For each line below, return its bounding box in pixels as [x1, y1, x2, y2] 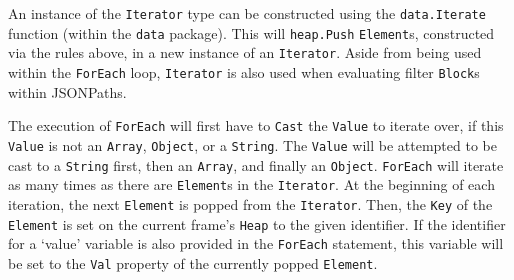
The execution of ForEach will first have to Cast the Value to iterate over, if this [8, 115, 504, 136]
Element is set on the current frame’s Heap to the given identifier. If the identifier [8, 213, 506, 234]
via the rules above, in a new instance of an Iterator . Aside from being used [8, 42, 482, 63]
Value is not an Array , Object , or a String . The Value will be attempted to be [8, 134, 497, 155]
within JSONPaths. [8, 81, 127, 102]
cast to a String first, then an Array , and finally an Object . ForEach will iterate [8, 154, 504, 175]
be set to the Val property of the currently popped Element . [8, 252, 378, 273]
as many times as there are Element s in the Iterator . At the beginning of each [8, 174, 495, 195]
